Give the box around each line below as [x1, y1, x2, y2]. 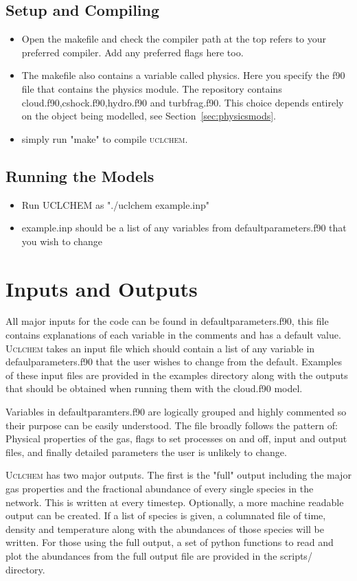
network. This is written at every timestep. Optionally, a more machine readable [5, 494, 344, 509]
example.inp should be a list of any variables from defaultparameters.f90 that [21, 220, 347, 235]
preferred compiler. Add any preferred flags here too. [21, 45, 244, 59]
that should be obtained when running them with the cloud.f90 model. [5, 381, 303, 396]
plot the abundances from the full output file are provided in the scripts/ [5, 548, 312, 562]
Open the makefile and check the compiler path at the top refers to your [21, 32, 326, 46]
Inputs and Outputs [5, 274, 198, 302]
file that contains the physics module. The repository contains [21, 81, 282, 95]
